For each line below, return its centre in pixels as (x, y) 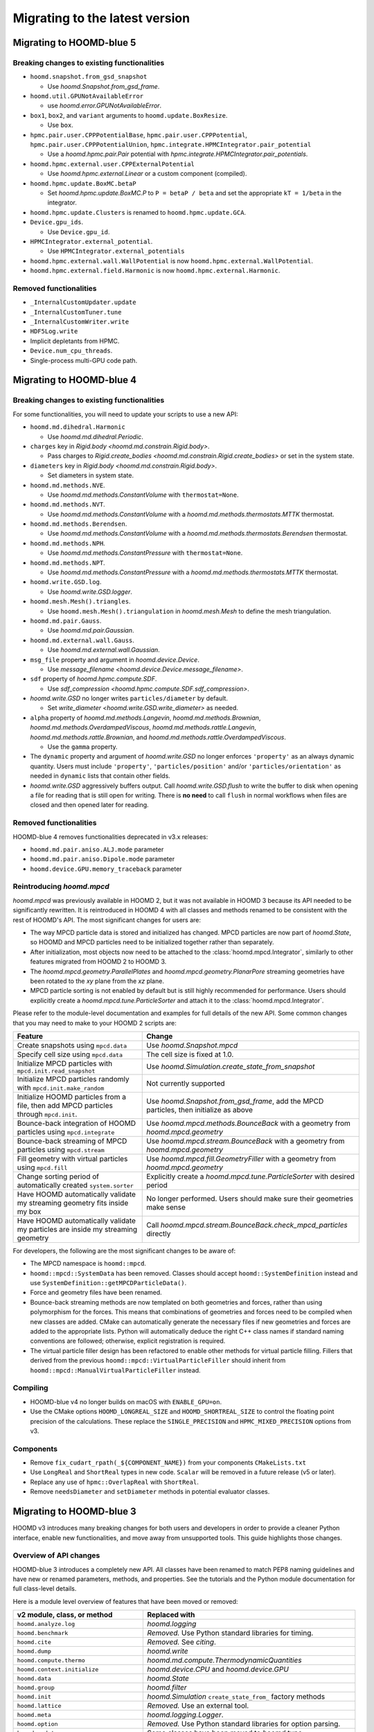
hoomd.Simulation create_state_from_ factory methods (236, 1697)
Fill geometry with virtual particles (72, 1158)
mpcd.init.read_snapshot (56, 1071)
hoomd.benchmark (43, 1633)
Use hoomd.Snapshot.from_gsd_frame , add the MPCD (235, 1101)
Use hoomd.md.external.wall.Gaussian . (104, 650)
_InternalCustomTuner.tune (76, 312)
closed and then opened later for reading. (89, 805)
